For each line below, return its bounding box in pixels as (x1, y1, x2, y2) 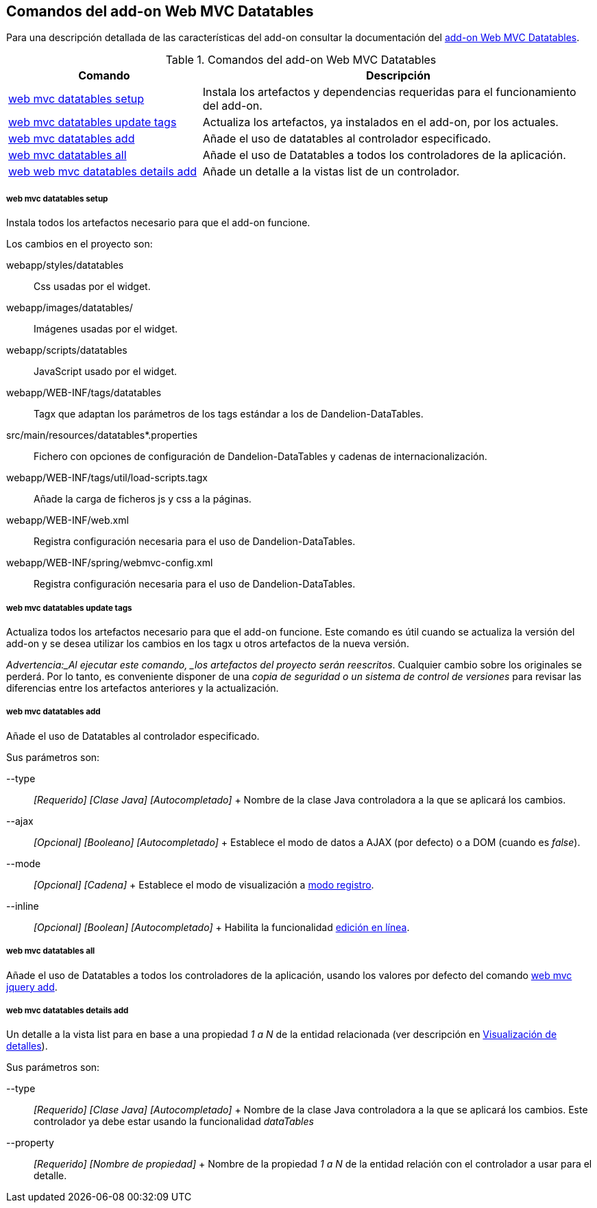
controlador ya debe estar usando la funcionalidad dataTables (34, 1115, 314, 1128)
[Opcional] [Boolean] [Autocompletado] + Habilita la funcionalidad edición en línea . (34, 921, 410, 933)
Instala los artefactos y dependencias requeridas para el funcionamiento (202, 85, 576, 99)
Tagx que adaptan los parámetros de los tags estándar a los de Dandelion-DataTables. (34, 408, 424, 420)
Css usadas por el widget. (34, 280, 151, 293)
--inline (6, 899, 39, 912)
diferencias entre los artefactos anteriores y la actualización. (6, 681, 279, 694)
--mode (6, 857, 41, 869)
